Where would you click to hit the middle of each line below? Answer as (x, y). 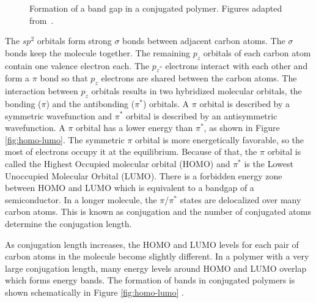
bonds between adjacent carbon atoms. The (204, 41)
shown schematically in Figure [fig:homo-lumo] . (94, 292)
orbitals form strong (74, 41)
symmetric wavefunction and (59, 115)
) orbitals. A (166, 103)
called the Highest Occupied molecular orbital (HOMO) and (118, 163)
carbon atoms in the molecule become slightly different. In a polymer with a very (157, 256)
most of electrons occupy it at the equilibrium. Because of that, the (131, 151)
